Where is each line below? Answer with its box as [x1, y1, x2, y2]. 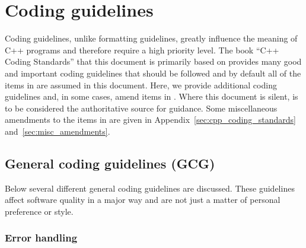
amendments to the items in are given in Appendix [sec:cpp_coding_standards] [5, 113, 296, 126]
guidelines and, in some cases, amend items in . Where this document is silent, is [5, 90, 298, 103]
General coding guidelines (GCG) [5, 154, 215, 172]
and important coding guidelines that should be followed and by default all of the [5, 66, 301, 79]
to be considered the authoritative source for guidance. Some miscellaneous [5, 101, 278, 114]
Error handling [5, 230, 78, 245]
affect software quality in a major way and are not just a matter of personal [5, 193, 280, 206]
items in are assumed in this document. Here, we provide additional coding [5, 78, 277, 91]
